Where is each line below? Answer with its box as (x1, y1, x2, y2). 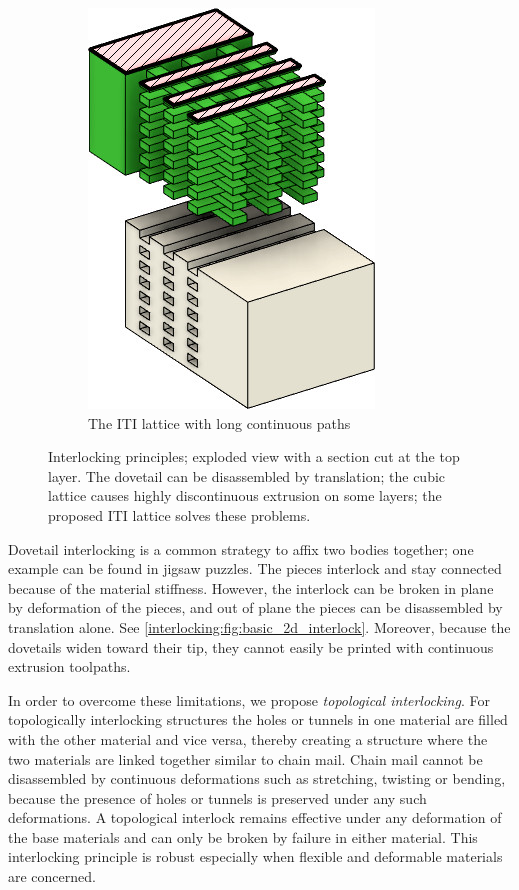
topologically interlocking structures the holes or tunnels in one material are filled (8, 709, 508, 730)
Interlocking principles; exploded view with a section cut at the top (48, 446, 460, 467)
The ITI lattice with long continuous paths (88, 412, 351, 433)
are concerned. (8, 866, 96, 887)
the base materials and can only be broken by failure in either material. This (8, 826, 478, 847)
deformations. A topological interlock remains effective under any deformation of (8, 807, 502, 828)
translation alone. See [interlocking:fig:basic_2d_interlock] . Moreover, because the (8, 616, 511, 637)
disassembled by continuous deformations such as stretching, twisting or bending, (8, 768, 506, 789)
